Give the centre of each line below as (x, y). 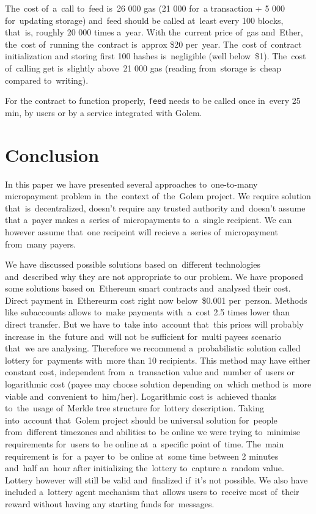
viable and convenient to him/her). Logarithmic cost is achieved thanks (141, 396)
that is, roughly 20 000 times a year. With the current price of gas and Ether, (154, 32)
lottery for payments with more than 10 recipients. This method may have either (158, 360)
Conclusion (52, 154)
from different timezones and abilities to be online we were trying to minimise (152, 432)
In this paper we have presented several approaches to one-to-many (131, 184)
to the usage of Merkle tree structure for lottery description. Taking (135, 408)
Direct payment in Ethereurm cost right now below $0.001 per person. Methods (156, 300)
